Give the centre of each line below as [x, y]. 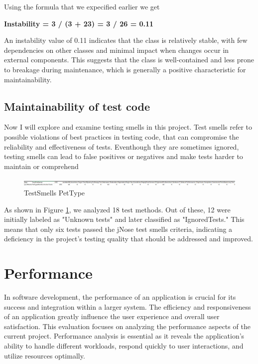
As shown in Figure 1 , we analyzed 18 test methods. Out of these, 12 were [117, 209]
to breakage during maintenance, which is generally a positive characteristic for [125, 69]
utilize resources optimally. [45, 355]
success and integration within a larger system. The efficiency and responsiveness [128, 306]
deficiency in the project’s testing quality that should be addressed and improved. [129, 239]
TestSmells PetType [55, 192]
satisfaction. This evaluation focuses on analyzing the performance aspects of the [127, 326]
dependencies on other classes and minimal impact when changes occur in [117, 50]
